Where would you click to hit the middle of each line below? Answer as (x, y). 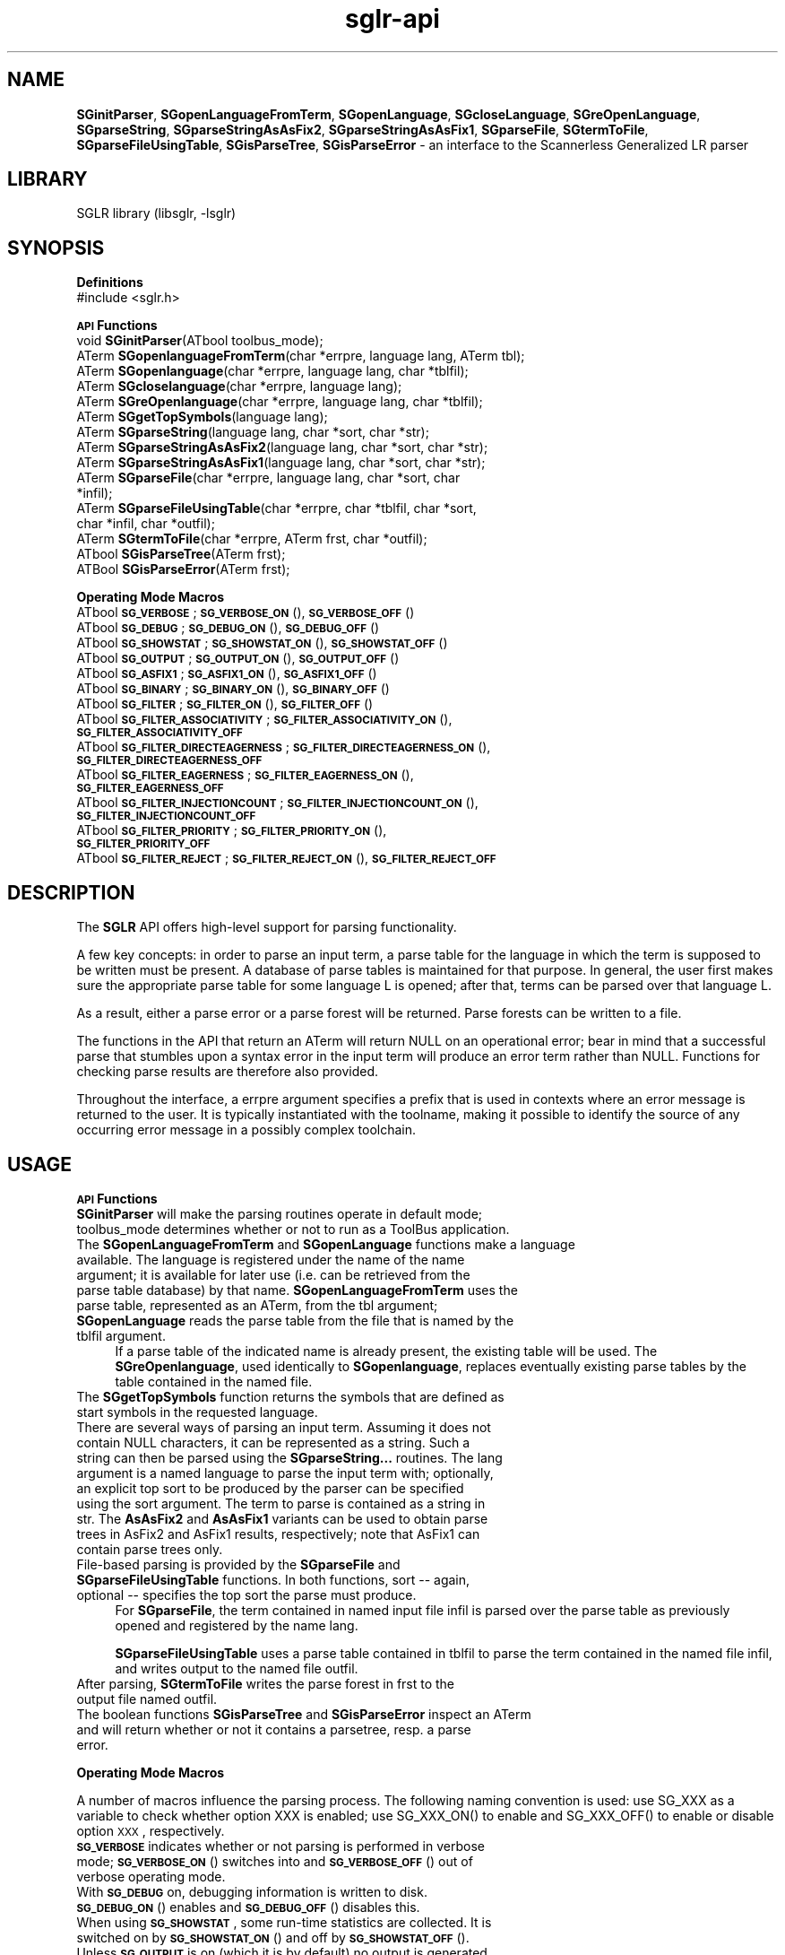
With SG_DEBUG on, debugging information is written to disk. (252, 1891)
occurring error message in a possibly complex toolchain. (246, 1130)
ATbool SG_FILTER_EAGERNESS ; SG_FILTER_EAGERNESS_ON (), (245, 775)
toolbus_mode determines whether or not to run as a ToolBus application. (293, 1229)
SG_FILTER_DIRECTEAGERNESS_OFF (169, 761)
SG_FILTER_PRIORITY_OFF (143, 844)
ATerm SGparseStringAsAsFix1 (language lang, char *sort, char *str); (281, 463)
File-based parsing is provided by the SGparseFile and (238, 1564)
